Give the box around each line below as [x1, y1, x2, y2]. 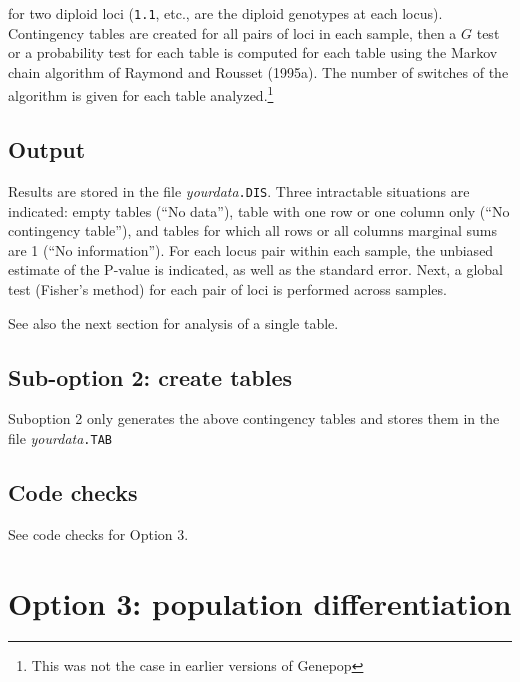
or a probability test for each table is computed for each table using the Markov [8, 42, 498, 63]
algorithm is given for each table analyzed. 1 [8, 82, 274, 106]
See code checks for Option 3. [8, 523, 189, 544]
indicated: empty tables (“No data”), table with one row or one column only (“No [8, 200, 510, 221]
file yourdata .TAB [8, 427, 112, 448]
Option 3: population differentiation [8, 582, 512, 623]
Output [8, 134, 86, 165]
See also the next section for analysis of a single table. [8, 312, 339, 333]
